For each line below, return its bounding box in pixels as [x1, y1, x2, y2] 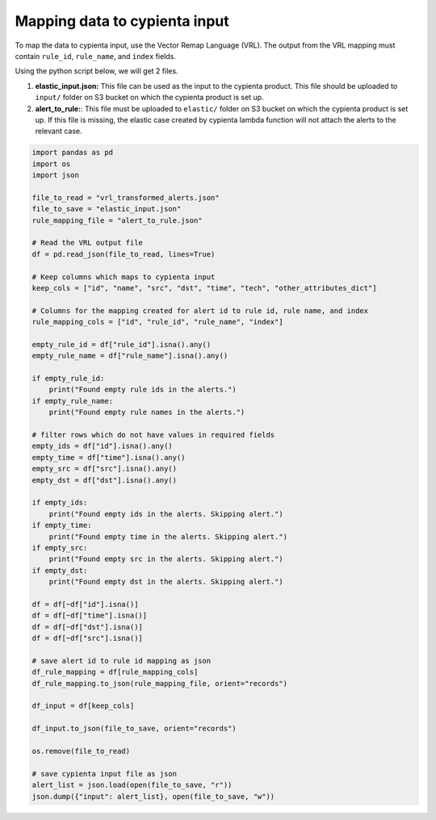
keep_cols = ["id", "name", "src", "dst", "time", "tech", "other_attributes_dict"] [31, 283, 377, 292]
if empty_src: [31, 543, 88, 552]
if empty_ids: [31, 498, 88, 508]
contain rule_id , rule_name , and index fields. [15, 51, 177, 61]
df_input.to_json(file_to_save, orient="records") [31, 724, 237, 734]
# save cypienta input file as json [31, 769, 178, 778]
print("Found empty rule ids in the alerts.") [48, 385, 237, 395]
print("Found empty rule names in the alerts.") [48, 408, 245, 417]
